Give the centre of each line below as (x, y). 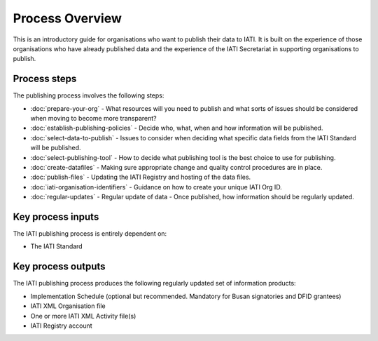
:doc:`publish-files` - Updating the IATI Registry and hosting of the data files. (141, 177)
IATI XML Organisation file (68, 306)
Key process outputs (59, 267)
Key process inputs (56, 216)
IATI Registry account (61, 326)
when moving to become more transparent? (93, 119)
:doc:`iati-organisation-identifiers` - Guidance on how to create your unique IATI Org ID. (156, 187)
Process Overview (68, 18)
